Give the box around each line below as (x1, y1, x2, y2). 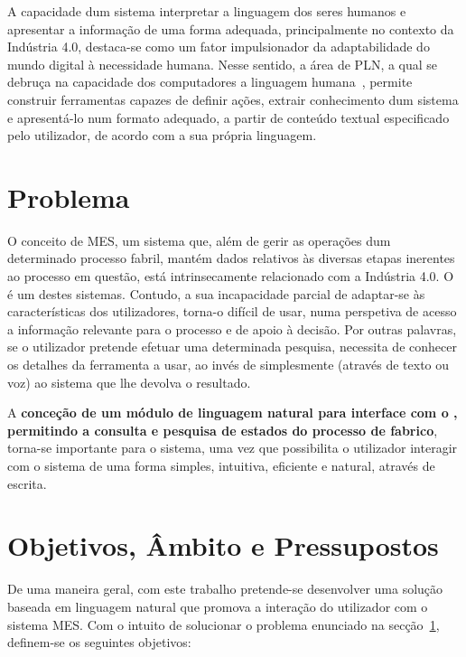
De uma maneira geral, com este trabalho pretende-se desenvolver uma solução (7, 579, 443, 598)
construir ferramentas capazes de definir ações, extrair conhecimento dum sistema (7, 89, 459, 108)
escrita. (7, 474, 47, 493)
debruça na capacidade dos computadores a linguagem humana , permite (7, 72, 413, 91)
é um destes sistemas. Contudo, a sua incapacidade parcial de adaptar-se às (7, 284, 425, 303)
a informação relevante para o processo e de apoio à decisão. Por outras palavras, (7, 319, 457, 338)
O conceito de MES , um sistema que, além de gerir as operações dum (7, 230, 391, 249)
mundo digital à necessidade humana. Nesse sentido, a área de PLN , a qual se (7, 54, 438, 73)
